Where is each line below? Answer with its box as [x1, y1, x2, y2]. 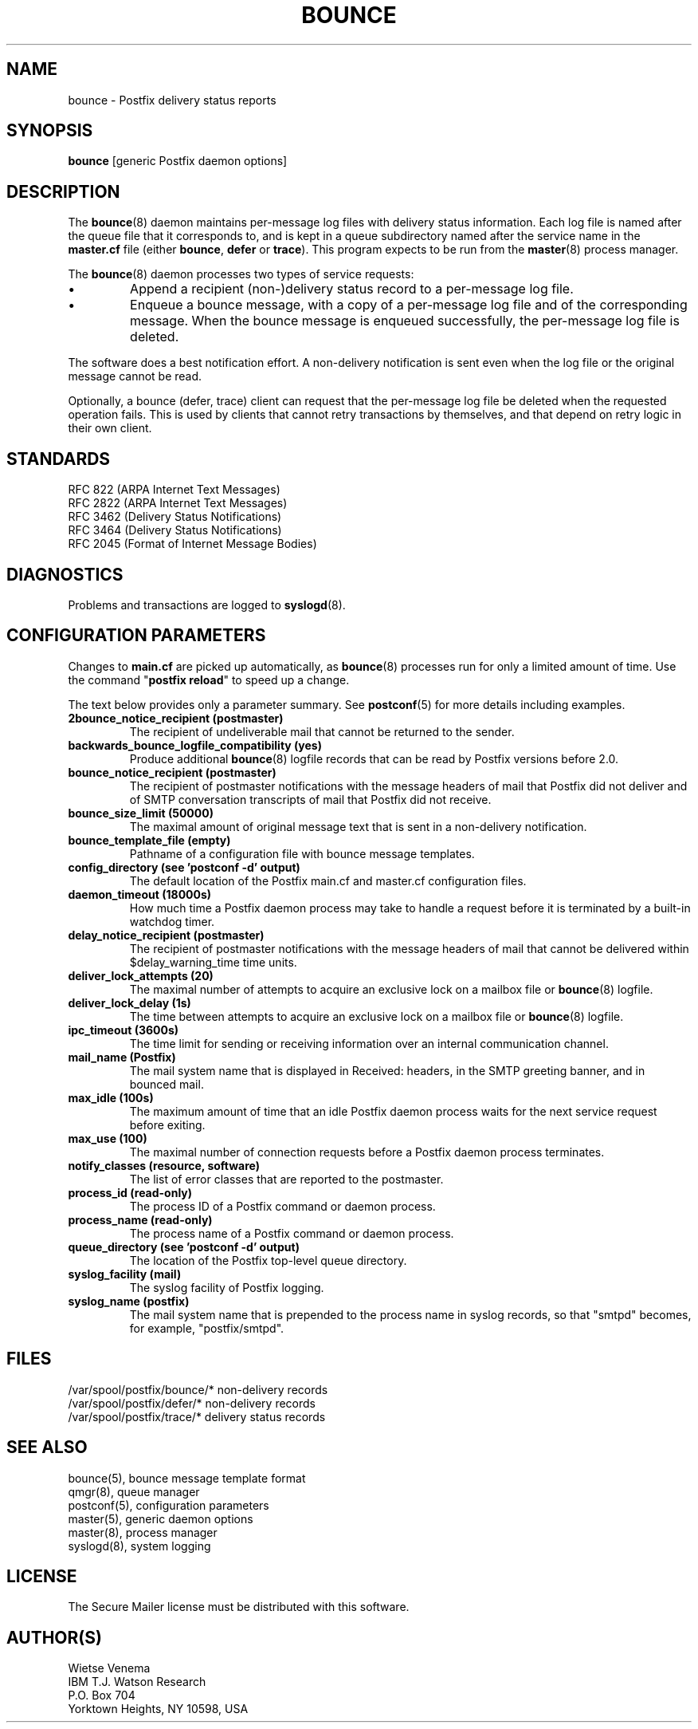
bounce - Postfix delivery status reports [68, 93, 276, 107]
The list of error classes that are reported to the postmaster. [129, 1172, 444, 1186]
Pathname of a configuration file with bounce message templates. [129, 846, 475, 861]
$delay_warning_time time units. [129, 955, 297, 969]
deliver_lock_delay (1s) [68, 995, 191, 1010]
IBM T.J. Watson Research [68, 1675, 206, 1689]
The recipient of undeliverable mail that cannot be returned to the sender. [129, 724, 515, 738]
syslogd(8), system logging [68, 1538, 211, 1553]
